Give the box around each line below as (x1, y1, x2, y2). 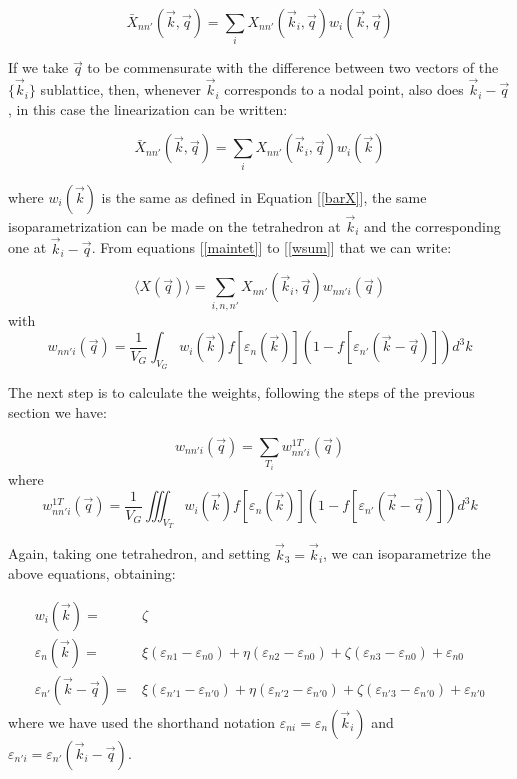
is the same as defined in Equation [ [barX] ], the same (101, 186, 427, 207)
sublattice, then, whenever (40, 79, 201, 100)
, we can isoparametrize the (323, 543, 491, 564)
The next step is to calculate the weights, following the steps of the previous (8, 382, 475, 403)
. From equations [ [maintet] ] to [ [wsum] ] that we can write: (91, 237, 452, 258)
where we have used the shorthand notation (8, 711, 276, 732)
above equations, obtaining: (8, 563, 176, 584)
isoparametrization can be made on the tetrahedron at (8, 215, 341, 236)
